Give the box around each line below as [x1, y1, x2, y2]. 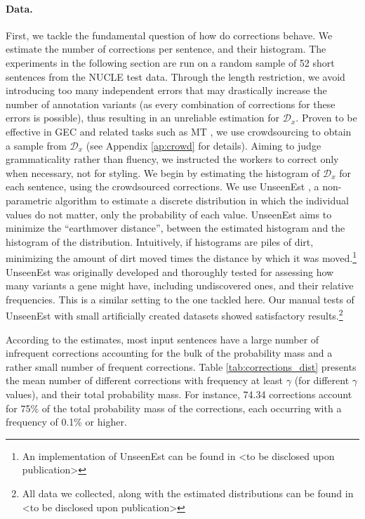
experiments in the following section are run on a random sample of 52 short [6, 55, 335, 70]
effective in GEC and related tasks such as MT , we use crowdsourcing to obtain [6, 124, 352, 138]
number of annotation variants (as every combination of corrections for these [6, 96, 336, 111]
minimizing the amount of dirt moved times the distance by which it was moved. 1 [6, 249, 357, 265]
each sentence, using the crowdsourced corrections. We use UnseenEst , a [6, 179, 319, 194]
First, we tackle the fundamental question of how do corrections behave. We [6, 27, 333, 42]
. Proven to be [296, 110, 357, 125]
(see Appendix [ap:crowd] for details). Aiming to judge [86, 138, 321, 152]
